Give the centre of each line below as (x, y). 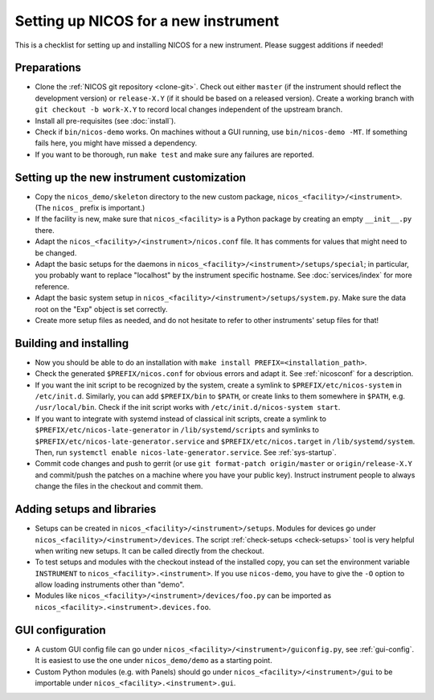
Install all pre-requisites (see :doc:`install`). (105, 121)
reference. (52, 286)
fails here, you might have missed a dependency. (116, 143)
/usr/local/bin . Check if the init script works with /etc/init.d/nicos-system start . (188, 407)
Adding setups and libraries (86, 509)
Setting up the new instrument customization (131, 177)
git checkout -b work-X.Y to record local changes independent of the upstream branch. (189, 109)
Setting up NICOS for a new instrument (147, 21)
